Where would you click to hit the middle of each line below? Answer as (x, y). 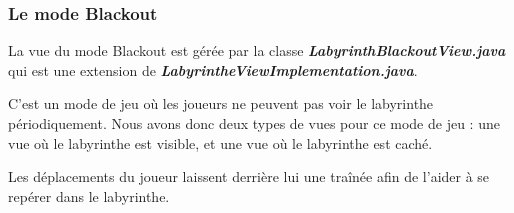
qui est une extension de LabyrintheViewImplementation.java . (213, 69)
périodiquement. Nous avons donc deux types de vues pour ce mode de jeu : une (254, 123)
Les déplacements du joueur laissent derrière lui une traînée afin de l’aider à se (249, 176)
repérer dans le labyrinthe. (89, 195)
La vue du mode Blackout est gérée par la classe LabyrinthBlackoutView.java (257, 50)
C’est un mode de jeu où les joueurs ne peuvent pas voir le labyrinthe (221, 103)
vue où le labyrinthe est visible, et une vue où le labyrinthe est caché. (220, 142)
